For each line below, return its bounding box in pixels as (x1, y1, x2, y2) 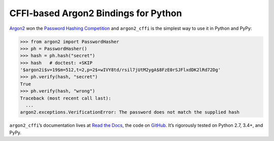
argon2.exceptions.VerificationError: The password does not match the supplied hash (20, 109, 239, 115)
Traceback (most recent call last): (20, 95, 112, 101)
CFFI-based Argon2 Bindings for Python (9, 8, 182, 19)
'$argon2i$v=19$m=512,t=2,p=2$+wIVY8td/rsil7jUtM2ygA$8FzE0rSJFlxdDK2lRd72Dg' (20, 67, 221, 73)
